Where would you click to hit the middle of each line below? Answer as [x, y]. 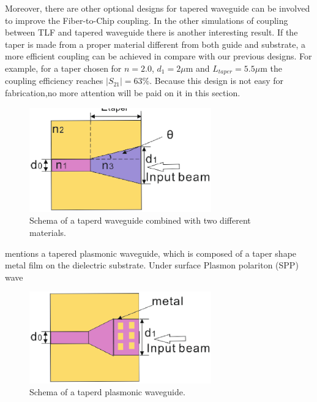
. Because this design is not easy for [217, 81]
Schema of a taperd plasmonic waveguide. [107, 392]
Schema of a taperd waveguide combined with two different [140, 220]
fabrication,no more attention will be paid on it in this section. [123, 93]
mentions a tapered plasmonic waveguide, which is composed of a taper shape [151, 253]
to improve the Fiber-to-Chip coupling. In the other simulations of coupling [147, 20]
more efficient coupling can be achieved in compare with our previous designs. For [158, 56]
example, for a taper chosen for [63, 68]
